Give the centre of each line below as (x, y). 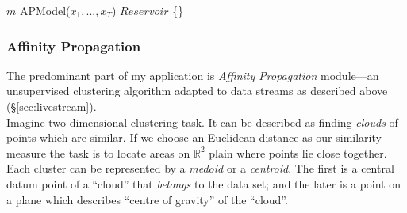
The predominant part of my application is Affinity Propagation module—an (193, 75)
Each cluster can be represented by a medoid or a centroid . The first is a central (200, 168)
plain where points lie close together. (298, 152)
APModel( (45, 10)
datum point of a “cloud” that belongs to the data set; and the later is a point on (203, 183)
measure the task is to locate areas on (98, 152)
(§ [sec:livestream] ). (52, 106)
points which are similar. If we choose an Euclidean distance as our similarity (194, 137)
